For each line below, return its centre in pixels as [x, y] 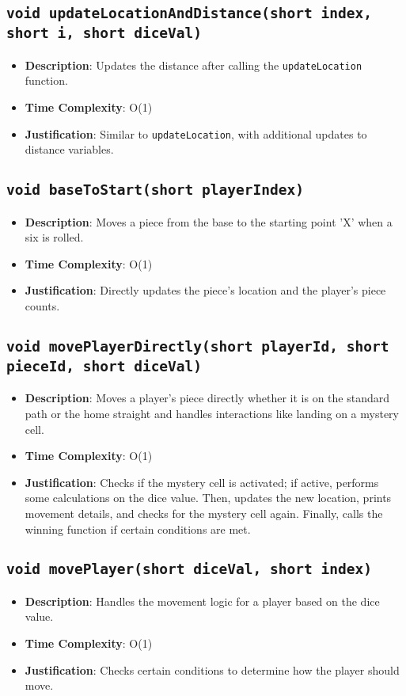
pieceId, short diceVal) [104, 366]
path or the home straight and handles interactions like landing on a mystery [212, 413]
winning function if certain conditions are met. [138, 529]
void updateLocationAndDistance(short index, [189, 13]
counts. [42, 306]
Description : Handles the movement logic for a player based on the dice [202, 601]
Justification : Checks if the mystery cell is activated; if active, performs [202, 482]
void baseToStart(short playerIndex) [155, 190]
